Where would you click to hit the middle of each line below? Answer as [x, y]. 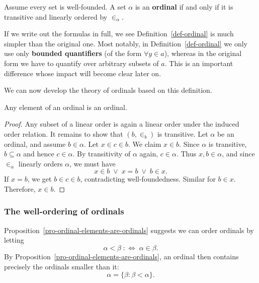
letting [14, 240]
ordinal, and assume [35, 144]
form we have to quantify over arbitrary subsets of [81, 63]
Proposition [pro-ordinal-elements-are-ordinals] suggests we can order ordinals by [129, 230]
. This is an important [199, 63]
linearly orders [40, 163]
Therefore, [20, 188]
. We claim [145, 144]
